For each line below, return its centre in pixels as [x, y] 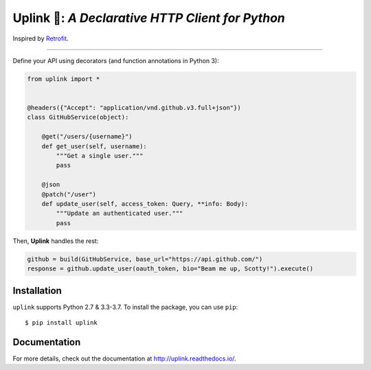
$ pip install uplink [61, 323]
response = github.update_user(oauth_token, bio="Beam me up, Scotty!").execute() [170, 269]
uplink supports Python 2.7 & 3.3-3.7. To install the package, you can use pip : [125, 307]
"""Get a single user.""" [100, 156]
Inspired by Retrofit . [41, 38]
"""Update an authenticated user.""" [120, 213]
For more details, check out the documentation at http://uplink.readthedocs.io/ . [124, 358]
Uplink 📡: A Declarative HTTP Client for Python [149, 18]
